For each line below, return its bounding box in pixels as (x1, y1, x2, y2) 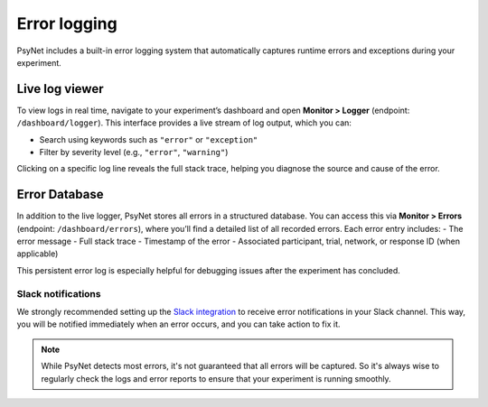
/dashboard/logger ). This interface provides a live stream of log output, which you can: (16, 117, 352, 128)
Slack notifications (16, 287, 101, 300)
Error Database (16, 187, 104, 202)
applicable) (16, 248, 59, 259)
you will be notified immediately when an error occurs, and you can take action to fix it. (16, 319, 341, 329)
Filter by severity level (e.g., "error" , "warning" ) (39, 147, 229, 158)
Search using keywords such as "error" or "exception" (39, 134, 258, 144)
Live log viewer (16, 81, 104, 97)
